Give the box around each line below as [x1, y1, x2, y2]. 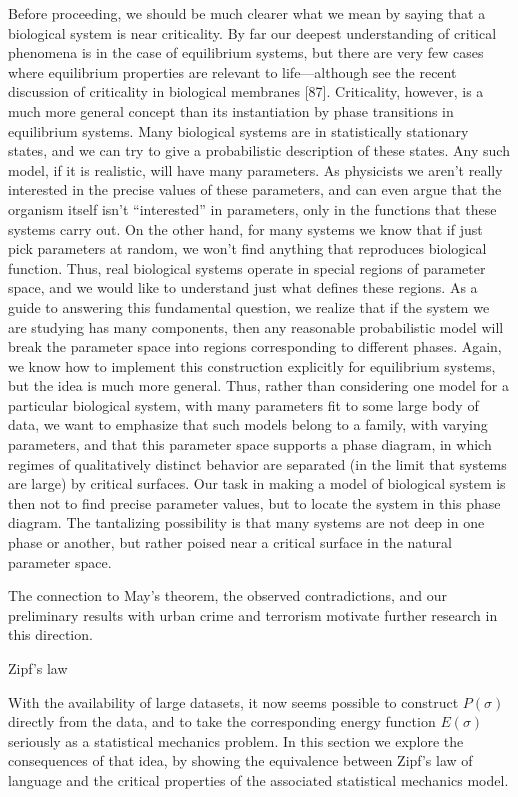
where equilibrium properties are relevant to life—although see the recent [8, 61, 457, 82]
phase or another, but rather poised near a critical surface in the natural [8, 532, 452, 553]
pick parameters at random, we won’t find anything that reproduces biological [8, 238, 487, 259]
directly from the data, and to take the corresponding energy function [8, 711, 436, 732]
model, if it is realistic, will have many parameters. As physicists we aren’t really [8, 159, 503, 180]
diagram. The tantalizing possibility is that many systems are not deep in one [8, 512, 485, 533]
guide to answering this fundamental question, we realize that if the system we [8, 296, 490, 317]
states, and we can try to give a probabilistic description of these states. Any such [8, 140, 510, 161]
